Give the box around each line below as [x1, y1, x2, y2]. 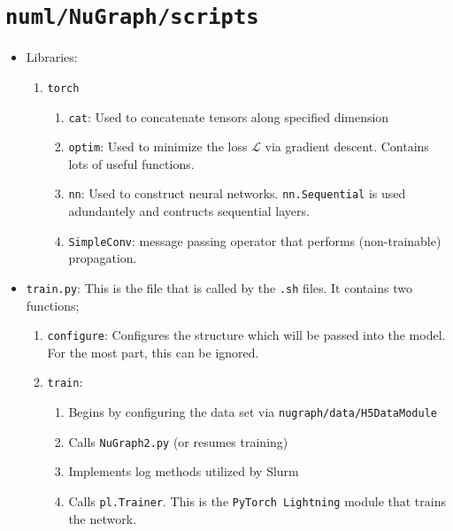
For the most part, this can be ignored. [47, 342, 259, 361]
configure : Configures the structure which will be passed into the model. [47, 326, 446, 344]
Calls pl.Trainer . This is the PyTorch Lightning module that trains [68, 491, 446, 510]
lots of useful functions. [68, 154, 195, 173]
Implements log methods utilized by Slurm [68, 462, 299, 481]
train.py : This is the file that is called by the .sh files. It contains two [26, 278, 412, 296]
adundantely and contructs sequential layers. [68, 202, 310, 220]
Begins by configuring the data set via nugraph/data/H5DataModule [68, 403, 437, 421]
